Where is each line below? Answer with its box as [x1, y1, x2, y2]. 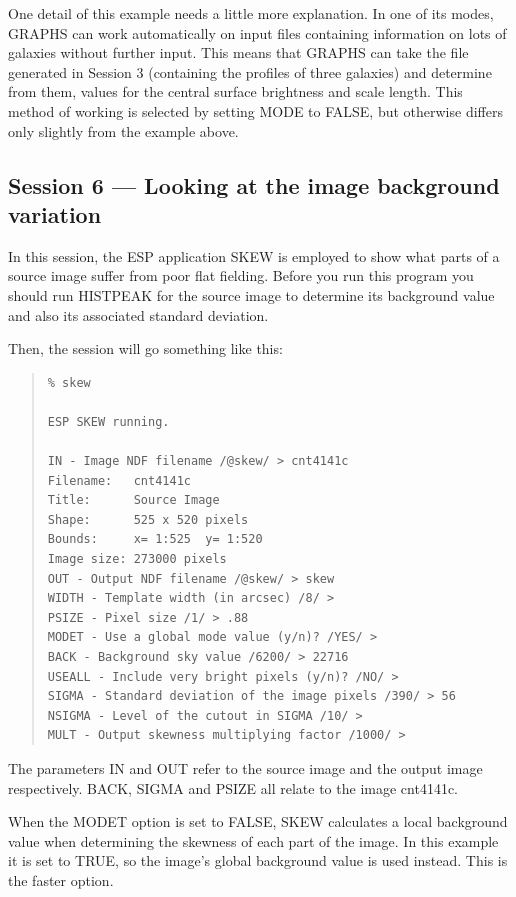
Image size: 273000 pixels [47, 552, 227, 567]
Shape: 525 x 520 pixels [47, 512, 249, 527]
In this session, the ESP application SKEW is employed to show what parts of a [8, 245, 500, 266]
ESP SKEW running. [47, 414, 170, 429]
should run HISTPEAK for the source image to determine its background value [8, 284, 495, 305]
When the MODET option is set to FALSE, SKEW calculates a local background [8, 811, 508, 832]
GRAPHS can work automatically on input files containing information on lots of [8, 22, 507, 43]
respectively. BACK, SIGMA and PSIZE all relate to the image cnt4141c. [8, 777, 458, 798]
